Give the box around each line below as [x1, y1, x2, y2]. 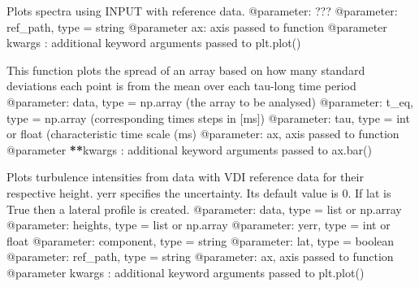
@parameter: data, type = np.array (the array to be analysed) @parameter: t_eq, [6, 93, 413, 110]
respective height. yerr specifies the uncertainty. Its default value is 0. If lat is [6, 184, 391, 201]
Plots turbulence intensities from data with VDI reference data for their [6, 168, 364, 185]
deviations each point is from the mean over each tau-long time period [6, 77, 356, 94]
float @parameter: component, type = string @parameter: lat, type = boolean [6, 232, 395, 249]
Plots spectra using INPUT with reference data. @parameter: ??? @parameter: [6, 2, 398, 19]
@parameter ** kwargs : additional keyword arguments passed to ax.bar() [6, 141, 372, 158]
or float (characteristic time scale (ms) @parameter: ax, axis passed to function [6, 125, 400, 142]
